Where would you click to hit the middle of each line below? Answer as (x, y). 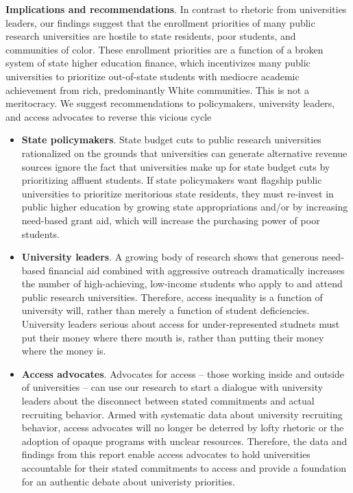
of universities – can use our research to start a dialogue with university (172, 387)
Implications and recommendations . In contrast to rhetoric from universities (176, 9)
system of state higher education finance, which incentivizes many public (158, 63)
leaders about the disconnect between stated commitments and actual (168, 401)
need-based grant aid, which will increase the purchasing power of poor (171, 220)
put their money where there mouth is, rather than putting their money (173, 337)
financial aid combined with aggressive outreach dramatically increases (196, 270)
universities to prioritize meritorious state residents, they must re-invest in (178, 193)
